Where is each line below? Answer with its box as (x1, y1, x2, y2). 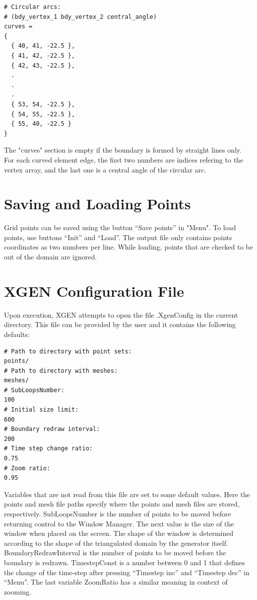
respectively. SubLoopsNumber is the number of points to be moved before (4, 509, 231, 518)
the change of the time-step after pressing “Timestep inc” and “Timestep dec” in (4, 567, 250, 577)
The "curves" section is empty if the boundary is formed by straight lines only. (4, 145, 242, 155)
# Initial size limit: (4, 406, 79, 414)
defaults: (4, 329, 30, 339)
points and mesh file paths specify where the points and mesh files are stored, (4, 499, 240, 509)
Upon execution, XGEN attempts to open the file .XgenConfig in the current (4, 309, 238, 320)
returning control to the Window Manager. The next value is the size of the (4, 518, 234, 528)
